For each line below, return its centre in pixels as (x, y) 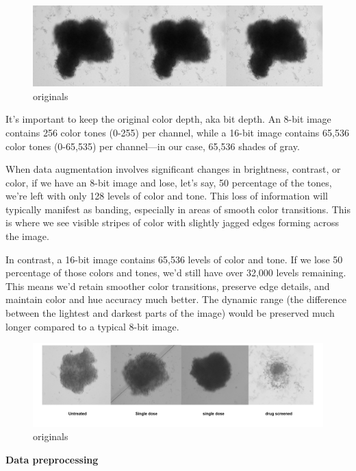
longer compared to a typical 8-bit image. (92, 326)
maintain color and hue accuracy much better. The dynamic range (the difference (176, 299)
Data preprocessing (52, 459)
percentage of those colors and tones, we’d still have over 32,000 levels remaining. (176, 273)
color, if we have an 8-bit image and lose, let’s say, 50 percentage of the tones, (169, 182)
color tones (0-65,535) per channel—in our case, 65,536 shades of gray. (153, 146)
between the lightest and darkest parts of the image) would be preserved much (170, 313)
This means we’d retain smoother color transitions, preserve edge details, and (168, 286)
